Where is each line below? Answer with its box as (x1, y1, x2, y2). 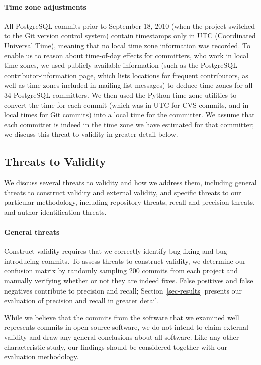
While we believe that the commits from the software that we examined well (4, 312, 239, 322)
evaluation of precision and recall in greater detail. (4, 295, 159, 306)
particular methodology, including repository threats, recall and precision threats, (4, 197, 255, 207)
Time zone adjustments (4, 1, 86, 12)
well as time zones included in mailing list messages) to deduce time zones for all (4, 80, 253, 90)
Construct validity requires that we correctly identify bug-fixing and (4, 246, 214, 256)
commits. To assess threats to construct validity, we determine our (41, 255, 246, 266)
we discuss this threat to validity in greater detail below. (4, 129, 178, 139)
